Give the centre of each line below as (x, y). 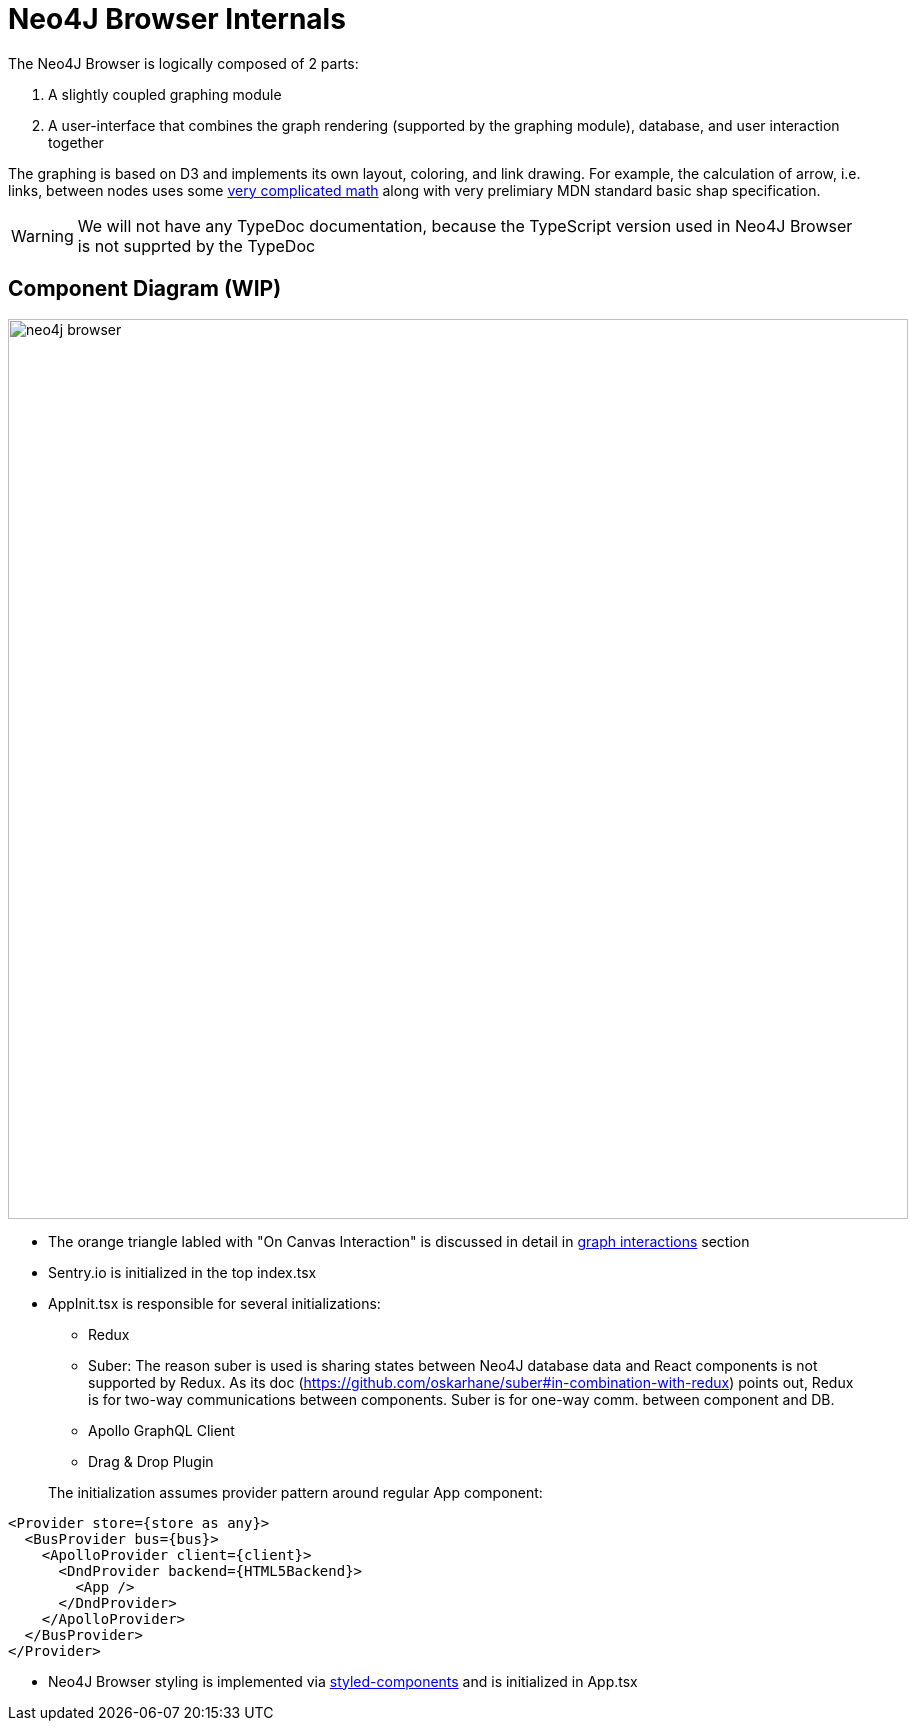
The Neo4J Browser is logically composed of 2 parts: (183, 63)
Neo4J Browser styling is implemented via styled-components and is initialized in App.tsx (343, 1681)
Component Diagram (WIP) (145, 289)
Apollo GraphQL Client (161, 1430)
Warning (42, 235)
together (76, 142)
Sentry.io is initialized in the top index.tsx (182, 1272)
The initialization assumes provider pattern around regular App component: (295, 1492)
